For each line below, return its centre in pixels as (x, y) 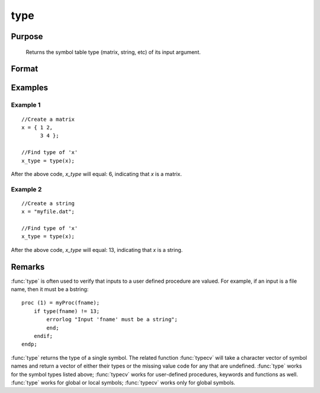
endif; (43, 336)
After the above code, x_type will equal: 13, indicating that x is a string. (97, 250)
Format (25, 69)
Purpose (27, 36)
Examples (30, 88)
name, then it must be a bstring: (50, 289)
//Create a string (48, 203)
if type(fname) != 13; (67, 311)
